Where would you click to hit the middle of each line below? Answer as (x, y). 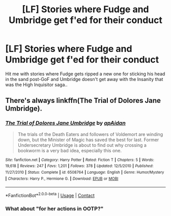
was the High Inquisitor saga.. (36, 85)
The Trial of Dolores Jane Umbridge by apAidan (65, 123)
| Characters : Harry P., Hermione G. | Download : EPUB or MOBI (62, 179)
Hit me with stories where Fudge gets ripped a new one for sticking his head (85, 74)
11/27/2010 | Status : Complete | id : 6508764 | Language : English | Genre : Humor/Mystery (85, 172)
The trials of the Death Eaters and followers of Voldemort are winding (90, 134)
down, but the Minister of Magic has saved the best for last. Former (88, 140)
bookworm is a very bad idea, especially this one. (70, 150)
